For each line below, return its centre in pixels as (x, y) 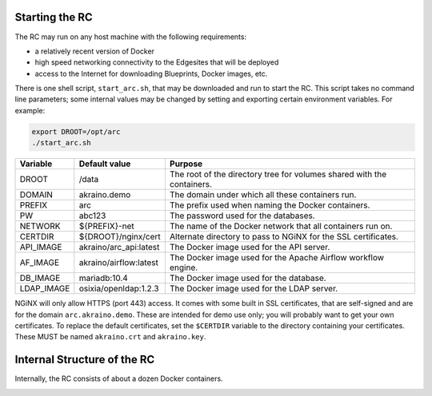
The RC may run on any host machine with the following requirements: (131, 37)
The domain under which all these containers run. (263, 195)
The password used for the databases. (242, 216)
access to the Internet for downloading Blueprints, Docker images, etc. (151, 73)
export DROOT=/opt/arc (76, 131)
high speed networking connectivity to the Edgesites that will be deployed (157, 62)
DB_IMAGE (40, 278)
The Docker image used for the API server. (250, 247)
